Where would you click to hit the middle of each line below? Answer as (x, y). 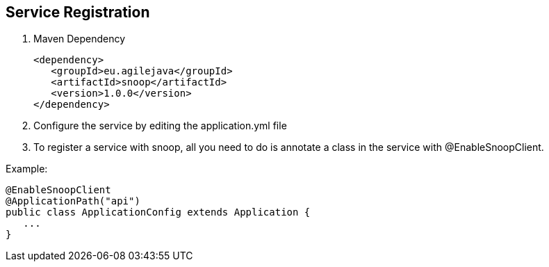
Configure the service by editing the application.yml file (160, 126)
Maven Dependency (80, 39)
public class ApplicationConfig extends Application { (158, 212)
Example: (27, 169)
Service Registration (78, 12)
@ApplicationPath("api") (73, 201)
